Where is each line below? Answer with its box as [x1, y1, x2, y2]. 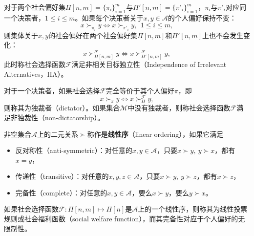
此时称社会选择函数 [4, 59, 65, 69]
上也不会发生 [202, 30, 243, 40]
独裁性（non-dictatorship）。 [17, 112, 105, 122]
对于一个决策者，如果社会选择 [4, 85, 100, 95]
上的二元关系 [37, 129, 78, 139]
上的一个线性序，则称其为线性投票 [138, 204, 248, 214]
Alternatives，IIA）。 [4, 68, 68, 79]
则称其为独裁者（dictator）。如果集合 [4, 103, 120, 113]
